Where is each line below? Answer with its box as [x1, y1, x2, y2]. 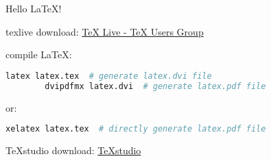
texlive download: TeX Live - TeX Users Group [5, 24, 204, 38]
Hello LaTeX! [5, 1, 62, 15]
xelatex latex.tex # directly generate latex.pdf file [5, 124, 266, 134]
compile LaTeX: [5, 47, 72, 62]
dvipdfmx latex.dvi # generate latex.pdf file [45, 81, 266, 91]
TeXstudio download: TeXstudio [5, 143, 141, 157]
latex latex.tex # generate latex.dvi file [5, 71, 212, 81]
